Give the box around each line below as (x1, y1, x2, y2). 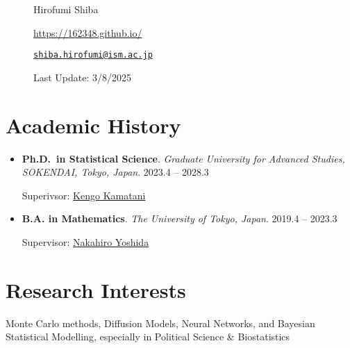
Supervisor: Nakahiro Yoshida (22, 234, 149, 249)
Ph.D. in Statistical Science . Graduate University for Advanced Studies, (22, 151, 345, 165)
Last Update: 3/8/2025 (33, 69, 132, 84)
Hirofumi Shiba (33, 2, 99, 16)
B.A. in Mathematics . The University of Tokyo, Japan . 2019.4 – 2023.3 (22, 211, 337, 226)
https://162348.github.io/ (33, 25, 142, 40)
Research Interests (6, 275, 186, 304)
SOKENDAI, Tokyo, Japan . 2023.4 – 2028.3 (22, 165, 209, 179)
